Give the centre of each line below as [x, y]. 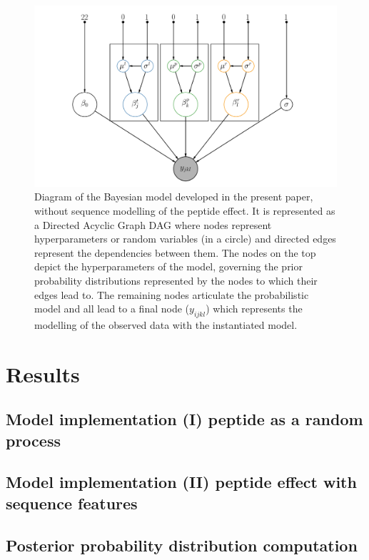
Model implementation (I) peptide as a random [184, 419]
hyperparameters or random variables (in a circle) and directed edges [185, 239]
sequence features [72, 503]
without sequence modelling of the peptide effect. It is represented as [185, 210]
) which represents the [254, 309]
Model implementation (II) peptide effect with [181, 482]
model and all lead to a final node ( [112, 309]
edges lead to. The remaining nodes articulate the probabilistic [172, 294]
